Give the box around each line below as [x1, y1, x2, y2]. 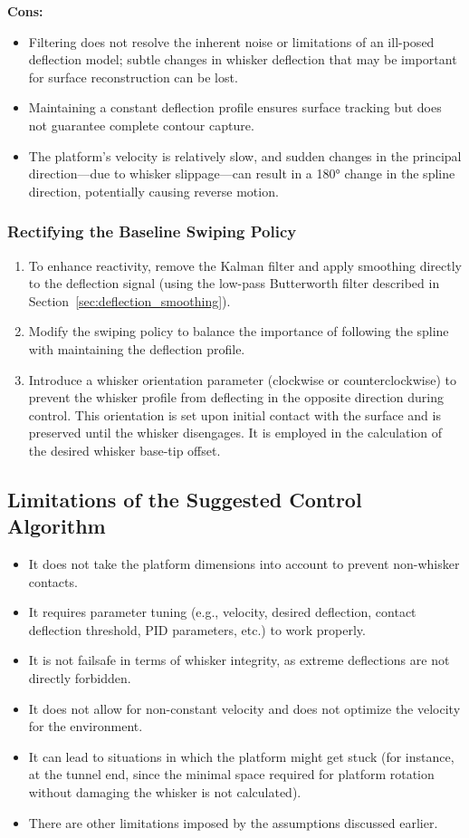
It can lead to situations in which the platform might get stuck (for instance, [28, 746, 455, 766]
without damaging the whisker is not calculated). [28, 783, 301, 802]
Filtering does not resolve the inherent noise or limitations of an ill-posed [28, 32, 435, 51]
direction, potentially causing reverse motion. [28, 181, 279, 200]
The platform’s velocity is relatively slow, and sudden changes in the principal [28, 146, 462, 165]
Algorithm [7, 512, 106, 540]
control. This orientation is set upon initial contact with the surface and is [28, 405, 441, 424]
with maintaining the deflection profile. [28, 339, 245, 358]
